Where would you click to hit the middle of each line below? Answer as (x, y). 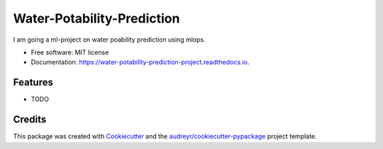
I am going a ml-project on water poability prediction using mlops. (109, 40)
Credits (30, 120)
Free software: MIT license (70, 52)
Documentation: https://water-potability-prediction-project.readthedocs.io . (140, 62)
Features (33, 82)
